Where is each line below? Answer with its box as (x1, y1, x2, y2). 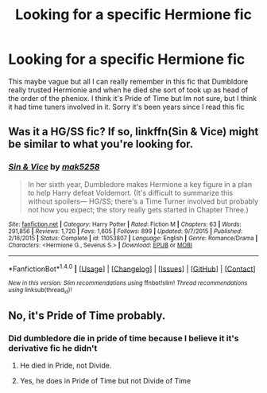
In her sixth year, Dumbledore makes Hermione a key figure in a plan (27, 179, 253, 189)
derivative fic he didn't (8, 342, 98, 353)
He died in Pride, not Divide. (19, 360, 112, 371)
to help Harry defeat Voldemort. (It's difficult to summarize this (27, 188, 233, 197)
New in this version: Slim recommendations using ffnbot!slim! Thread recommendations (8, 279, 248, 287)
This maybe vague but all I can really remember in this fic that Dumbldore (8, 76, 249, 86)
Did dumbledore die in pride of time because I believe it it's (8, 333, 239, 344)
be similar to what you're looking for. (8, 138, 194, 151)
